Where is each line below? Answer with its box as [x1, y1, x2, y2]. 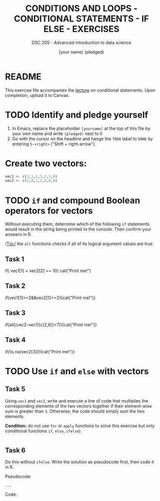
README [5, 71, 42, 82]
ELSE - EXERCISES [43, 24, 120, 34]
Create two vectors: [5, 158, 87, 169]
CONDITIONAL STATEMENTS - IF [14, 13, 149, 24]
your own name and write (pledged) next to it [12, 131, 103, 136]
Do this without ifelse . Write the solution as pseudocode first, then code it [5, 459, 154, 465]
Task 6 [5, 446, 26, 454]
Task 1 [5, 255, 24, 263]
